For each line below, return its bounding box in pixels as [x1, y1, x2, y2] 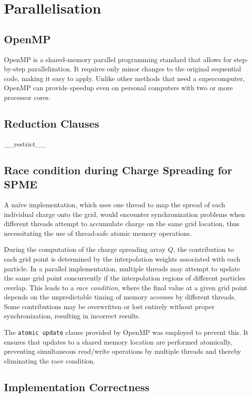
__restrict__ [4, 138, 46, 149]
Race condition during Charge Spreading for [4, 162, 233, 177]
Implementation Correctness [4, 379, 150, 394]
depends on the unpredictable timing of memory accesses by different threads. [4, 292, 236, 302]
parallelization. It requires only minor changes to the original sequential [28, 64, 241, 74]
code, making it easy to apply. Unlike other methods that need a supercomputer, [4, 73, 245, 83]
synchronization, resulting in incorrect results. [4, 311, 141, 321]
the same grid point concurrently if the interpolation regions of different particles [4, 273, 245, 283]
